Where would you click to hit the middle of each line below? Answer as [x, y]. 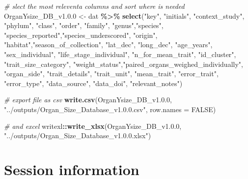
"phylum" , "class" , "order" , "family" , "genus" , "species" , [84, 25]
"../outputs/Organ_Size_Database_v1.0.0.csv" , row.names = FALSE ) [110, 109]
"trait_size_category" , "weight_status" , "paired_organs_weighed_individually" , [124, 64]
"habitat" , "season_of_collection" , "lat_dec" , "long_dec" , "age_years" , [108, 45]
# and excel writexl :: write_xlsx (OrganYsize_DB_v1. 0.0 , [93, 126]
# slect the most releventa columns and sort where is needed [94, 6]
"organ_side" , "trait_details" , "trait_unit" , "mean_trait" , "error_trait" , [111, 74]
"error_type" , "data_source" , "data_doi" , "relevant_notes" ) [93, 83]
